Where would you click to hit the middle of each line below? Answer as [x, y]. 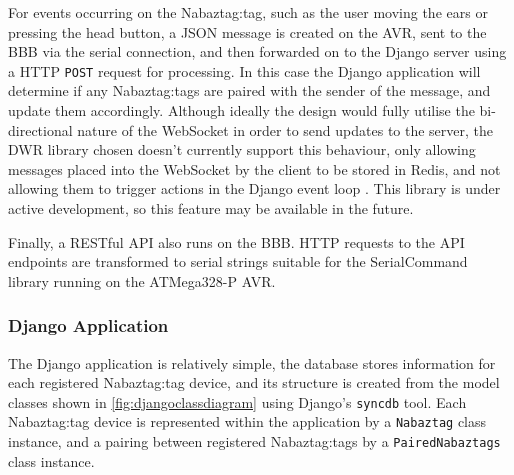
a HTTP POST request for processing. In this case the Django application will [244, 70]
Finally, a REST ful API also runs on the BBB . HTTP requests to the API [236, 241]
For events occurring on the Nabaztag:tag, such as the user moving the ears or [248, 12]
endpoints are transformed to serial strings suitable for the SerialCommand [238, 261]
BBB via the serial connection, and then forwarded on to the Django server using [257, 51]
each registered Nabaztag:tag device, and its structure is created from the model [254, 382]
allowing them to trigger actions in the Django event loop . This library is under [254, 188]
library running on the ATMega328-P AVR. [142, 280]
